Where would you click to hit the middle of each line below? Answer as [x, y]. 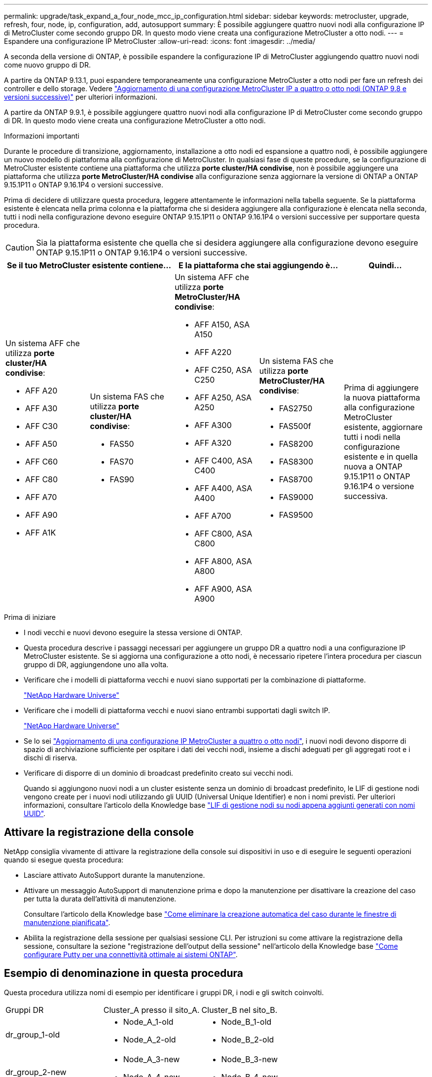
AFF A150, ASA [222, 324]
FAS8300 [296, 462]
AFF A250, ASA [223, 397]
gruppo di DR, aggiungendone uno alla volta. [96, 664]
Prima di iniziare [30, 617]
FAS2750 [296, 408]
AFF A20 [41, 391]
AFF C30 [42, 426]
